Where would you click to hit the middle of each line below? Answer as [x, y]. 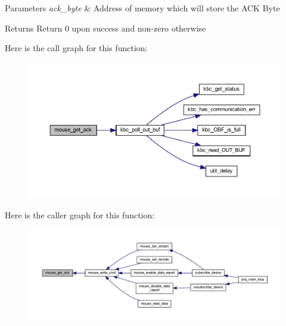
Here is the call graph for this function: [76, 48]
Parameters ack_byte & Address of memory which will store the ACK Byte [142, 8]
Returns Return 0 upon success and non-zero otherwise [105, 28]
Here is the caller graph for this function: [80, 214]
